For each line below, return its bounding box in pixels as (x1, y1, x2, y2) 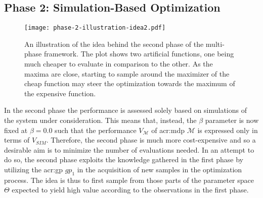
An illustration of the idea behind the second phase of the (24, 38, 204, 49)
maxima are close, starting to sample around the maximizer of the (24, 68, 230, 79)
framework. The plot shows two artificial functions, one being (43, 48, 234, 59)
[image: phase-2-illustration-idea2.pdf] (24, 24, 166, 32)
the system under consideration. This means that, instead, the (4, 115, 197, 125)
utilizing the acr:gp (4, 164, 63, 174)
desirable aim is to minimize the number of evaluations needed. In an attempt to (4, 144, 254, 155)
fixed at (4, 124, 28, 135)
